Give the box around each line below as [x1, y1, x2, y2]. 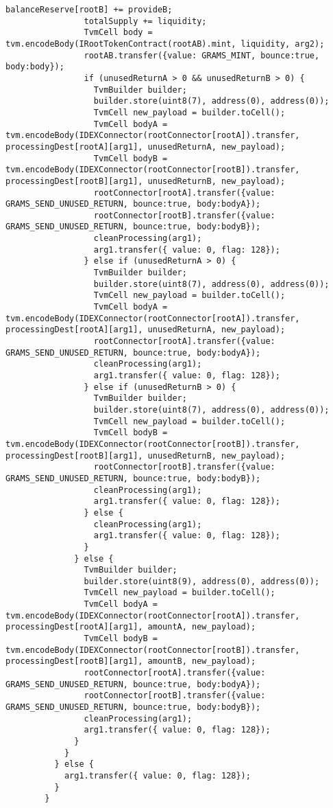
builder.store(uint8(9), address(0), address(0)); [84, 576, 320, 586]
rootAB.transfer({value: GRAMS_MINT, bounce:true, [84, 50, 320, 60]
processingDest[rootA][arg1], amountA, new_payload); [5, 622, 256, 632]
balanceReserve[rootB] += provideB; [5, 5, 173, 14]
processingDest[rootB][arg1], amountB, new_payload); [5, 656, 256, 667]
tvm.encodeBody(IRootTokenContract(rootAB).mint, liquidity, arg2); [5, 38, 325, 49]
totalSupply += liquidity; [84, 16, 207, 26]
